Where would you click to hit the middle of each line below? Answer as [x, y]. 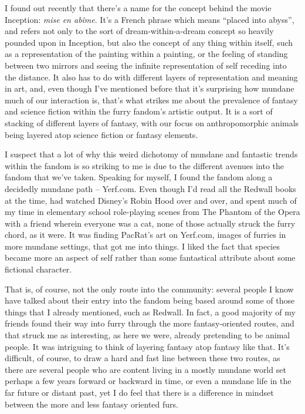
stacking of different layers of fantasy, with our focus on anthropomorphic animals [152, 122]
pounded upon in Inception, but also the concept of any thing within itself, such [149, 42]
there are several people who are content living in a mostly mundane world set [145, 369]
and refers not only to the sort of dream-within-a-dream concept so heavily [139, 31]
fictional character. [38, 269]
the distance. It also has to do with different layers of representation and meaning [151, 77]
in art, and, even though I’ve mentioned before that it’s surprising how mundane [150, 88]
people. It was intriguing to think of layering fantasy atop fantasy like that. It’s [147, 346]
